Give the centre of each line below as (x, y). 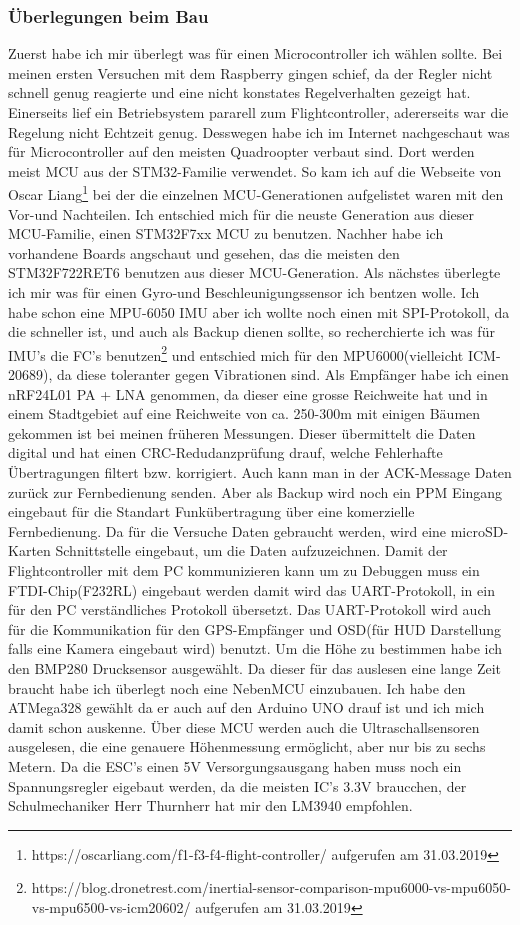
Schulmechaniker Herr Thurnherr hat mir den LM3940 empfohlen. (210, 805)
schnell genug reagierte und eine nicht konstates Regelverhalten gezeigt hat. (239, 92)
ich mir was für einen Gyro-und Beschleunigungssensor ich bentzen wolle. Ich (244, 292)
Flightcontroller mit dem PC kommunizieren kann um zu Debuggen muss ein (244, 569)
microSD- (479, 530)
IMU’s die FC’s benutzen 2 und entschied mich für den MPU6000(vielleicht (236, 353)
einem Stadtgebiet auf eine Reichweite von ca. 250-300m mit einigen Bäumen (244, 413)
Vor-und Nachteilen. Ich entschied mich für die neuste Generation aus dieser (241, 213)
